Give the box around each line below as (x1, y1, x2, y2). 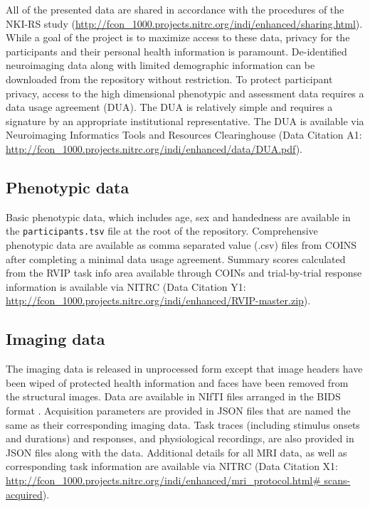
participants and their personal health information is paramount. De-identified (6, 43, 347, 58)
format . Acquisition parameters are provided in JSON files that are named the (6, 402, 351, 417)
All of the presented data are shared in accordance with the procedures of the (6, 2, 344, 16)
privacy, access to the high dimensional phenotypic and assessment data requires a (6, 85, 364, 100)
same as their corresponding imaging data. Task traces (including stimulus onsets (6, 417, 360, 432)
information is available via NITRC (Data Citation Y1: (6, 279, 246, 294)
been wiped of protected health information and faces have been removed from (6, 375, 349, 390)
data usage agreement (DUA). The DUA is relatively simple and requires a (6, 100, 333, 114)
